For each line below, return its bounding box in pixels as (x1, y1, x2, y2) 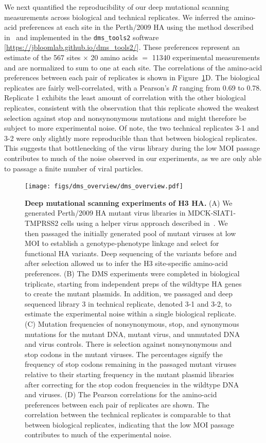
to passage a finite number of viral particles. (4, 163, 143, 173)
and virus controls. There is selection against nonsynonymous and (25, 339, 232, 349)
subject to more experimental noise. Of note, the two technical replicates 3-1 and (4, 122, 259, 133)
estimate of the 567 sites (4, 52, 81, 63)
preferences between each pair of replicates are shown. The (25, 399, 209, 410)
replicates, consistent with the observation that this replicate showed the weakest (4, 102, 259, 113)
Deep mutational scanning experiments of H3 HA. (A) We (25, 197, 233, 208)
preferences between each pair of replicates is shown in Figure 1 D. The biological (4, 72, 260, 83)
